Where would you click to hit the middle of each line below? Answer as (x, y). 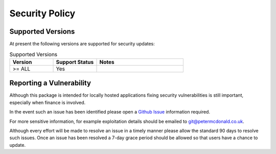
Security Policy (42, 13)
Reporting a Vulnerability (50, 83)
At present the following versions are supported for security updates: (82, 44)
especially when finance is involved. (48, 102)
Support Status (75, 62)
